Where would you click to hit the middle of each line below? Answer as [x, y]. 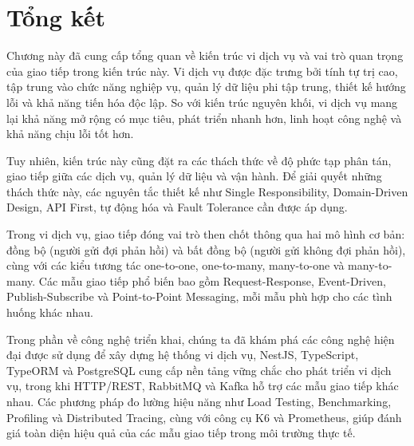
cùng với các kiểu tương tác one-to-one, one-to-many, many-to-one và [175, 265]
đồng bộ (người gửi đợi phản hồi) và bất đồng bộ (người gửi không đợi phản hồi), [206, 249]
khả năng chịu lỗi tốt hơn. [70, 134]
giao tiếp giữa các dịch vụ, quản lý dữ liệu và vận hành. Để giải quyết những [194, 176]
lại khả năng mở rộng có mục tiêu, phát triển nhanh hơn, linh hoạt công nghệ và [204, 118]
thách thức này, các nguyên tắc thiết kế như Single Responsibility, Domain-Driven [207, 191]
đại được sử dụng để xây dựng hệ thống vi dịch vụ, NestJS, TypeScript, [183, 355]
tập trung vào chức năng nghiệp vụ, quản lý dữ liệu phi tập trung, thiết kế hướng [206, 87]
